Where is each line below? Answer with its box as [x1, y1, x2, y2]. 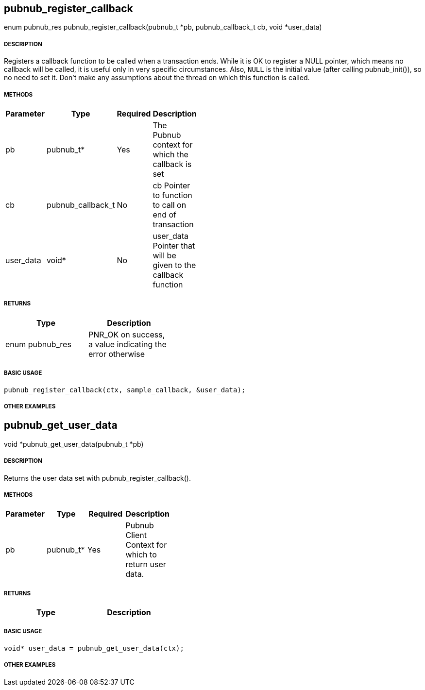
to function [153, 190, 192, 200]
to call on [153, 200, 187, 210]
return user [125, 559, 166, 570]
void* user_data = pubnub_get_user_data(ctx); [4, 644, 184, 652]
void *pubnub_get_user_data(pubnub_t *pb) [4, 439, 144, 448]
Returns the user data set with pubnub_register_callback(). [4, 473, 191, 482]
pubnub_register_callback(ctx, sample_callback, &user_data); [4, 386, 246, 394]
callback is [153, 159, 192, 169]
